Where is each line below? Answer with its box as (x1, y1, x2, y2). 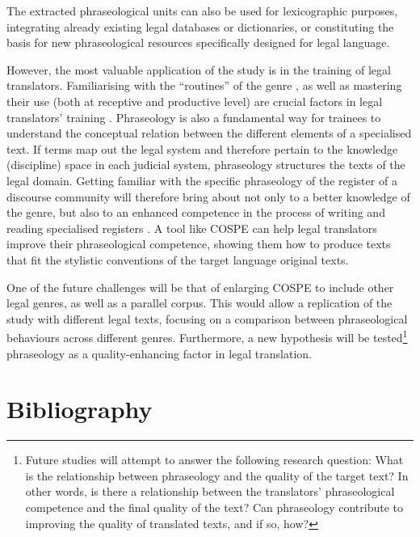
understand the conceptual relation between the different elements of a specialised (6, 125, 412, 142)
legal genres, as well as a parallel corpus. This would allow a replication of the (6, 294, 393, 311)
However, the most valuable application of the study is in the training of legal (6, 61, 391, 78)
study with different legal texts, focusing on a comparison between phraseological (6, 310, 408, 327)
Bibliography (6, 392, 153, 425)
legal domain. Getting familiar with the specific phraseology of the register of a (6, 171, 397, 188)
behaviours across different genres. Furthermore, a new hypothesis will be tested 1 (6, 327, 408, 345)
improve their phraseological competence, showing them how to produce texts (6, 235, 391, 252)
